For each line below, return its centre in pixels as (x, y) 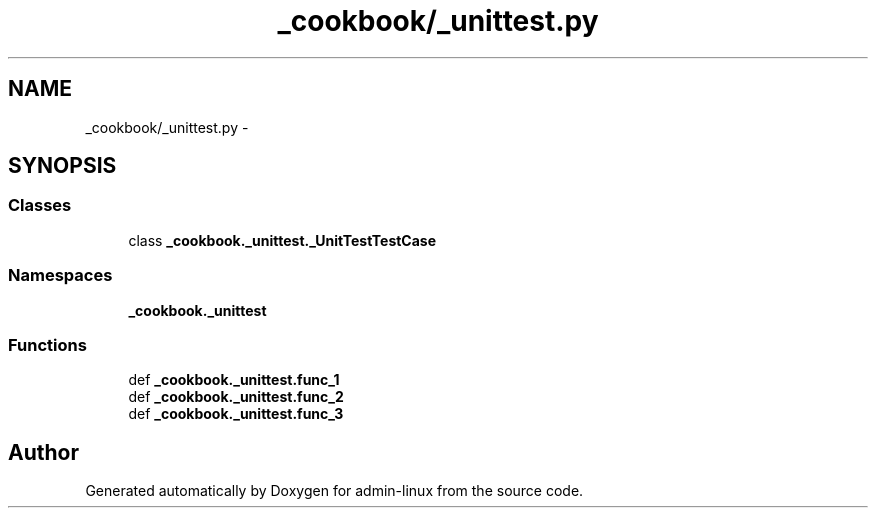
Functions (47, 344)
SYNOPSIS (62, 166)
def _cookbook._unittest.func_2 (236, 397)
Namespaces (60, 275)
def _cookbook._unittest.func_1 (234, 380)
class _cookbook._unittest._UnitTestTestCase (282, 240)
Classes (40, 205)
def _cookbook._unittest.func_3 (236, 414)
